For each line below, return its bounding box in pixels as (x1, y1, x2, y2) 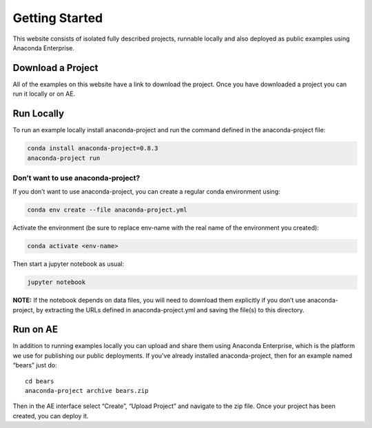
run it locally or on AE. (12, 90, 76, 98)
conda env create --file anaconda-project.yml (27, 206, 187, 214)
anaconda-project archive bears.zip (25, 387, 149, 395)
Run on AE (12, 324, 59, 336)
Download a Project (12, 62, 99, 74)
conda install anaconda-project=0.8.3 (27, 145, 158, 152)
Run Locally (12, 108, 65, 120)
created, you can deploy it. (12, 411, 89, 420)
